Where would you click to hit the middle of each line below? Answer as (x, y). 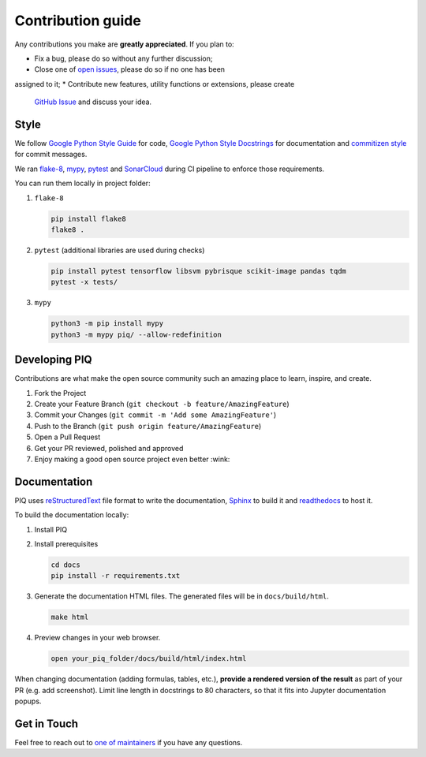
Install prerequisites (66, 543)
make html (70, 617)
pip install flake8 (88, 218)
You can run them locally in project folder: (82, 183)
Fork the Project (60, 393)
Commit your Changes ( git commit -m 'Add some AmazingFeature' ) (155, 415)
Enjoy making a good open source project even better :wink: (132, 459)
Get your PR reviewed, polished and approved (109, 448)
